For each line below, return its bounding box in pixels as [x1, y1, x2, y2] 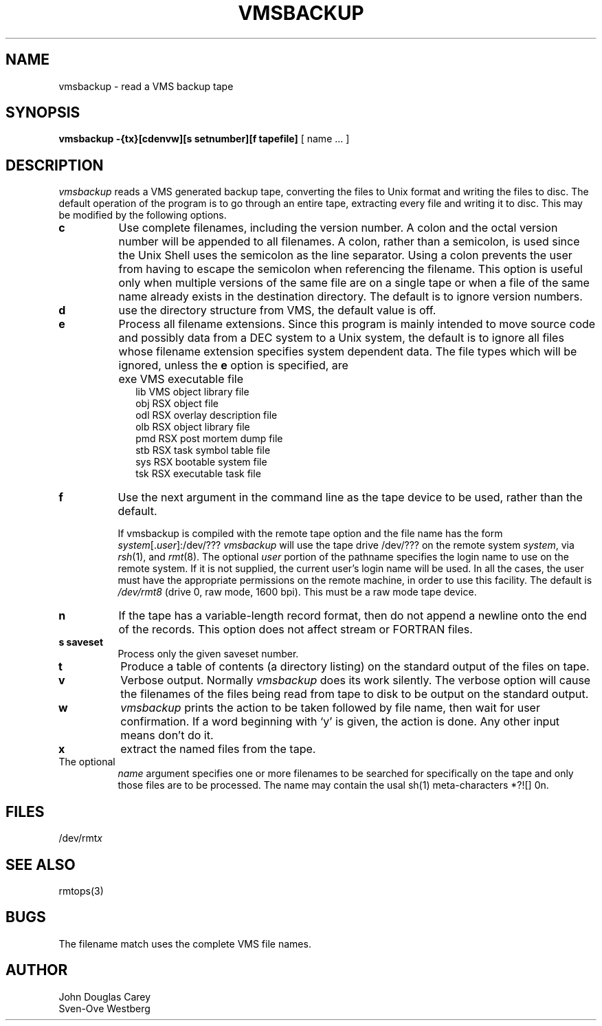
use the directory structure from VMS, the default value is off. [118, 303, 436, 318]
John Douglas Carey [58, 990, 151, 1003]
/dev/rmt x [58, 832, 103, 844]
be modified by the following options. [58, 209, 227, 221]
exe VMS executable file [118, 372, 244, 386]
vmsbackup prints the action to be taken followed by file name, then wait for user [120, 701, 540, 715]
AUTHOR [5, 961, 68, 979]
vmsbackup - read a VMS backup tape [58, 80, 234, 92]
